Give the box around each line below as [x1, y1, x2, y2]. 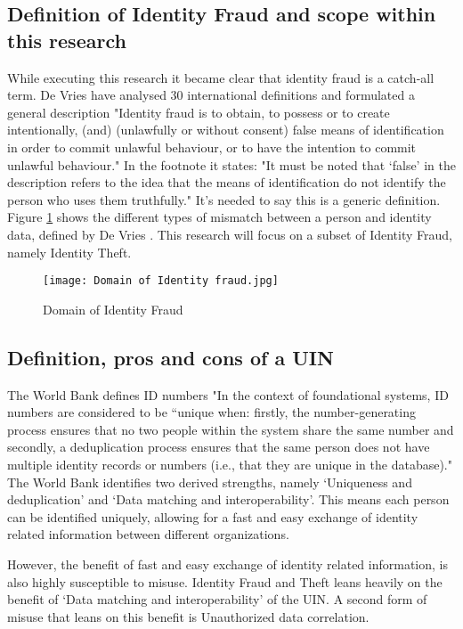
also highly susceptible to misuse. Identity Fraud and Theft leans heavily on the [7, 572, 443, 591]
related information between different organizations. [7, 525, 289, 543]
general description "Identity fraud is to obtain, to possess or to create [7, 102, 390, 121]
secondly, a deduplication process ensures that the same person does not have [7, 437, 430, 456]
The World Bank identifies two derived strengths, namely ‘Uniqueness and [7, 472, 412, 491]
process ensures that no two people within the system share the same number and [7, 420, 454, 438]
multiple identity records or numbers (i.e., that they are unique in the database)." [7, 454, 452, 473]
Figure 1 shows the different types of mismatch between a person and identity [7, 208, 432, 226]
